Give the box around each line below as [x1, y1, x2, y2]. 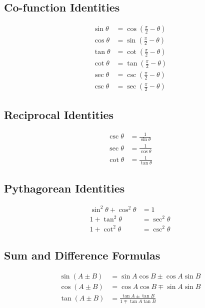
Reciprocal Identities [4, 106, 114, 122]
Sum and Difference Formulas [4, 247, 160, 263]
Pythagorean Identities [4, 180, 125, 195]
